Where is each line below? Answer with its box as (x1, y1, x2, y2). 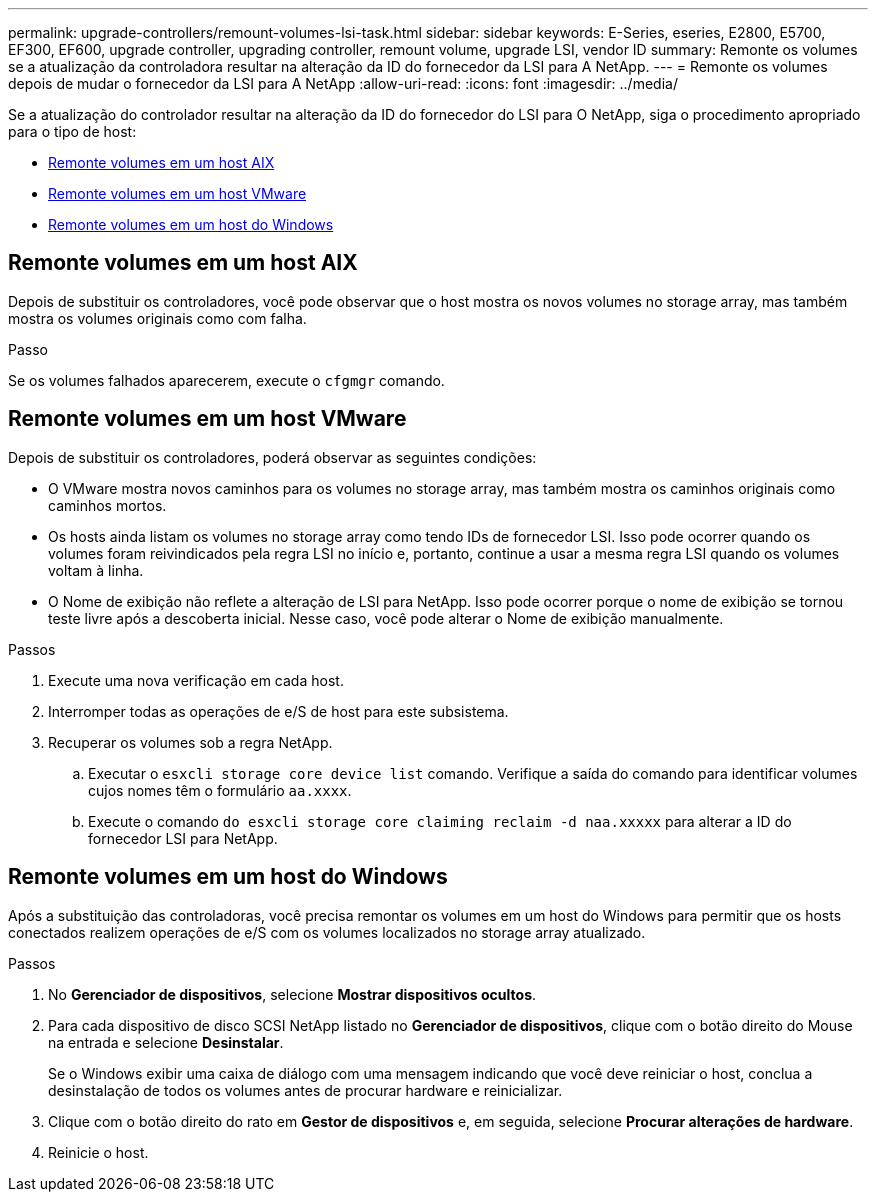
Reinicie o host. (48, 1143, 149, 1161)
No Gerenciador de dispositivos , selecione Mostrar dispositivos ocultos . (48, 985, 537, 1003)
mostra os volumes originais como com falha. (8, 309, 307, 327)
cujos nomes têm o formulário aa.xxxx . (88, 781, 352, 799)
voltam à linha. (48, 561, 144, 579)
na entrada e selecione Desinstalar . (48, 1033, 284, 1051)
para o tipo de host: (8, 123, 137, 140)
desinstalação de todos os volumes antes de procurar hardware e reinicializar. (48, 1081, 563, 1099)
